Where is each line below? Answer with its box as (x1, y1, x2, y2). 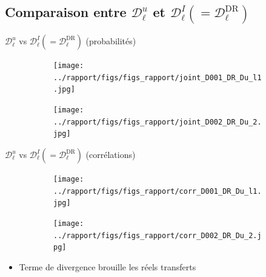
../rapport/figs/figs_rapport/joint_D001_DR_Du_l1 (53, 73, 262, 82)
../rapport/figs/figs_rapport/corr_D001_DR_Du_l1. (53, 186, 262, 196)
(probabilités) (85, 35, 136, 47)
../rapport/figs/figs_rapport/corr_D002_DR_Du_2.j (53, 231, 262, 240)
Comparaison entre (5, 2, 127, 21)
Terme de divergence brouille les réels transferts (19, 260, 196, 273)
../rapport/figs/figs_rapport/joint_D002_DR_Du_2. (53, 117, 262, 126)
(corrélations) (85, 148, 136, 160)
